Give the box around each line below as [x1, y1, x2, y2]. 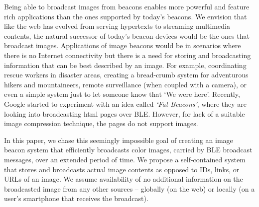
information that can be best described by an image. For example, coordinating [4, 60, 247, 70]
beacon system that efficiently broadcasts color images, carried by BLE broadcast [4, 144, 253, 155]
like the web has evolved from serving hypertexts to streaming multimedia [4, 21, 230, 31]
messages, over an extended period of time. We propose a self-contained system [4, 154, 246, 164]
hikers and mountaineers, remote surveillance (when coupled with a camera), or [4, 79, 247, 89]
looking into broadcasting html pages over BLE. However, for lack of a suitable [4, 108, 245, 119]
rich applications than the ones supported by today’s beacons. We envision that [4, 11, 247, 21]
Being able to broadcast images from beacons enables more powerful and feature [4, 1, 250, 11]
